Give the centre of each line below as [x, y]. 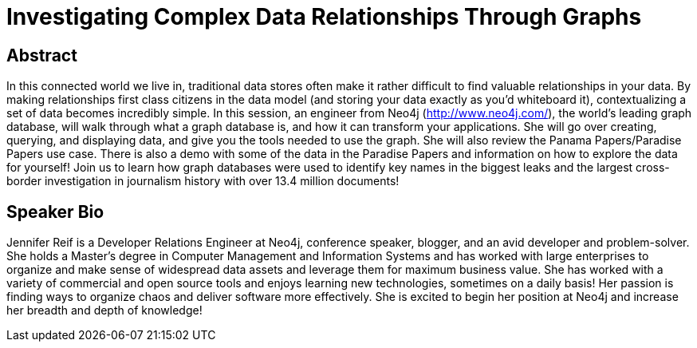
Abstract [42, 55]
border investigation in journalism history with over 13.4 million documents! [203, 181]
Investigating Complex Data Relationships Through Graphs [324, 17]
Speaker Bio [55, 212]
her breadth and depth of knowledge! [104, 310]
